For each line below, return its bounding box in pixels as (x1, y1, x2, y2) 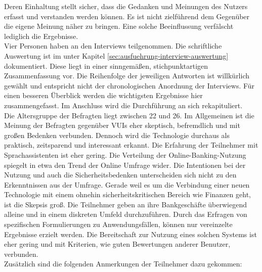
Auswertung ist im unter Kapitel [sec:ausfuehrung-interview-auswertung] (4, 50, 229, 61)
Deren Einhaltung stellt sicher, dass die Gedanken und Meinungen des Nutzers (4, 1, 248, 11)
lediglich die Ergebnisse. (4, 30, 78, 41)
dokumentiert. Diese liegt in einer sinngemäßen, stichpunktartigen (4, 60, 208, 71)
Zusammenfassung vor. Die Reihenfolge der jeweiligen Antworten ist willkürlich (4, 70, 250, 81)
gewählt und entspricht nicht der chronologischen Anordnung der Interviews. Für (4, 80, 255, 90)
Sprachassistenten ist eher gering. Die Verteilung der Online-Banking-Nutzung (4, 149, 246, 160)
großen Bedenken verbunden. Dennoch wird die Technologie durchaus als (4, 129, 230, 140)
